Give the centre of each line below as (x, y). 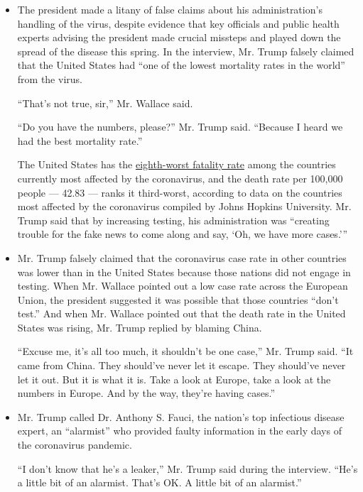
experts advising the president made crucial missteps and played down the (179, 37)
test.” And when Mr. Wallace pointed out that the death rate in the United (181, 313)
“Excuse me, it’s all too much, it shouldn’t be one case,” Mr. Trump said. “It (185, 351)
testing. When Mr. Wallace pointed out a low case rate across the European (183, 286)
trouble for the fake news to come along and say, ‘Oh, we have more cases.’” (183, 234)
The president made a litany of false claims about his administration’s (170, 9)
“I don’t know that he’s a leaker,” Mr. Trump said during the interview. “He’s (188, 468)
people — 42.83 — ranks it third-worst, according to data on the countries (180, 192)
